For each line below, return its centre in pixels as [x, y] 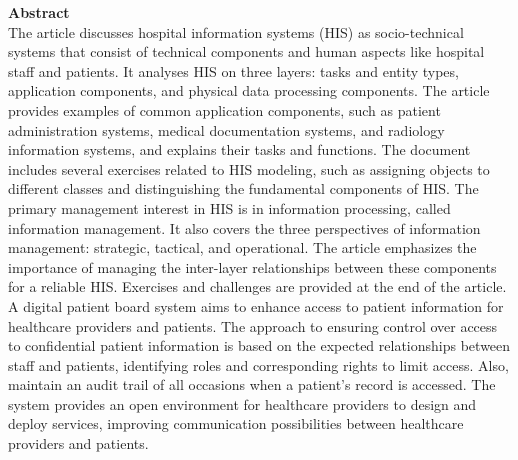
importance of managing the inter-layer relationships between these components [252, 266]
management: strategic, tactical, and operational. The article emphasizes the [242, 247]
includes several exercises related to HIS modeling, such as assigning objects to [249, 168]
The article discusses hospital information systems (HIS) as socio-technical [236, 31]
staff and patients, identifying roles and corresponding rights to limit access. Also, [258, 364]
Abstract [39, 12]
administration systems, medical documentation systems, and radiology [226, 129]
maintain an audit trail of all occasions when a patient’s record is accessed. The [252, 384]
